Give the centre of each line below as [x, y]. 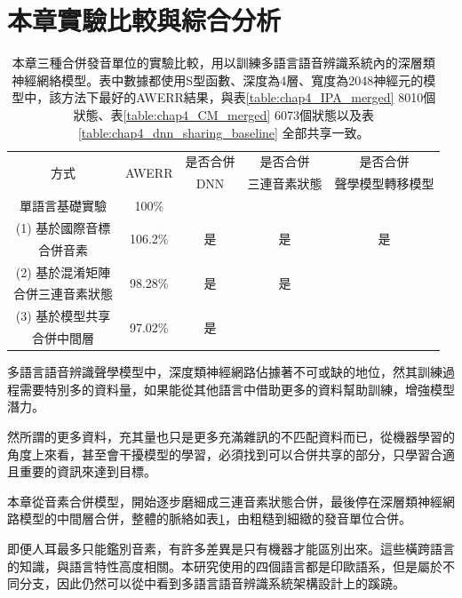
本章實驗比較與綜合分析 [144, 20]
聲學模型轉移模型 [384, 183]
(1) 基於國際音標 [63, 227]
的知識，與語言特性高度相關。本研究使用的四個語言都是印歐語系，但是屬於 [225, 566]
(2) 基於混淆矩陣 [63, 271]
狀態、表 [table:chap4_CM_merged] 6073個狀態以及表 [223, 114]
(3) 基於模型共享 [63, 316]
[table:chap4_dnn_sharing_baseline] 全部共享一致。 [223, 132]
